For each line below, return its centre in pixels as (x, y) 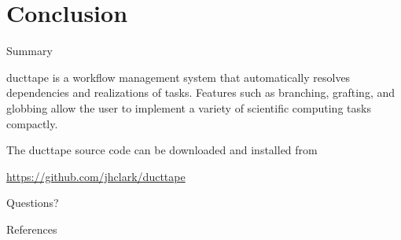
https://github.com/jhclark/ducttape (96, 176)
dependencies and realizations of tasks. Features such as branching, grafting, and (201, 92)
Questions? (33, 203)
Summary (29, 51)
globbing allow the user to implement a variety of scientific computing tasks (189, 107)
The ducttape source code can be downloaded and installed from (162, 150)
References (32, 229)
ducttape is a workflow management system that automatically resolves (178, 77)
